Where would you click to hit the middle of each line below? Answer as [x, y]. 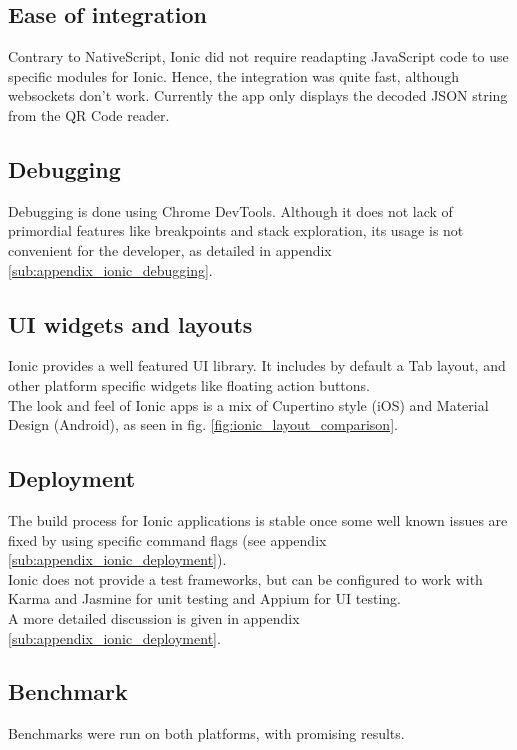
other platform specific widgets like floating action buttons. [189, 384]
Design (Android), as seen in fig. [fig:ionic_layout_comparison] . [203, 424]
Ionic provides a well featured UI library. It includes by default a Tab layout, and [257, 365]
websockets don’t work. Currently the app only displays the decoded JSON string [258, 95]
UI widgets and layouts [130, 323]
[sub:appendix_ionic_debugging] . [110, 269]
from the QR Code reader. [89, 114]
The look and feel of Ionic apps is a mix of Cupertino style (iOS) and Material [248, 404]
